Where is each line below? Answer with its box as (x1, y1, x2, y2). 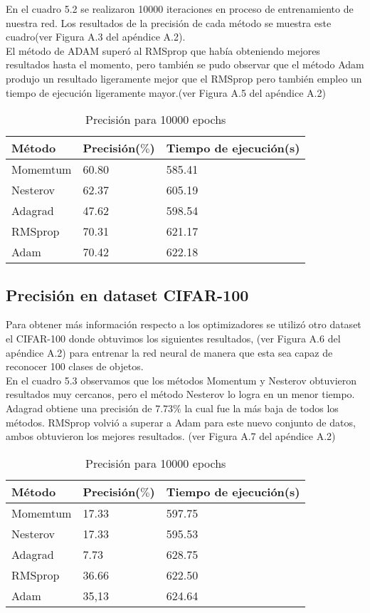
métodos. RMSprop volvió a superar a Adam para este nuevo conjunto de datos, (6, 414, 356, 429)
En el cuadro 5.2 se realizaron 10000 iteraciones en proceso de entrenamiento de (6, 1, 354, 16)
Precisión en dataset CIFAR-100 (6, 283, 249, 305)
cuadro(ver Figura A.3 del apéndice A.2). (6, 29, 186, 44)
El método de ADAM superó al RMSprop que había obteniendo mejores (6, 43, 320, 58)
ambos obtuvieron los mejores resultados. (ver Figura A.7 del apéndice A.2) (6, 429, 336, 444)
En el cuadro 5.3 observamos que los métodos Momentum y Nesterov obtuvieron (6, 372, 357, 387)
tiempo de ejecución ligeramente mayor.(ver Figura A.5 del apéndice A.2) (6, 85, 326, 100)
